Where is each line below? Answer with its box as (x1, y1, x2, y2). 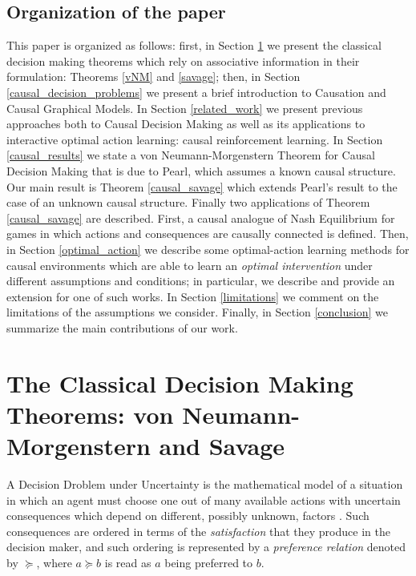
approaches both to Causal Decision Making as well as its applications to (6, 115, 366, 132)
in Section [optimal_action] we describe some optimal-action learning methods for (6, 240, 410, 257)
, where (36, 554, 72, 570)
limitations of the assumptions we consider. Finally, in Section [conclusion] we (6, 304, 388, 320)
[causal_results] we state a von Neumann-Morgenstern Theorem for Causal (6, 147, 375, 163)
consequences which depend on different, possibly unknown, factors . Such (6, 507, 370, 524)
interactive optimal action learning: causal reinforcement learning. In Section (6, 131, 383, 147)
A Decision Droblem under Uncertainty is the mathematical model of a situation (6, 475, 403, 492)
